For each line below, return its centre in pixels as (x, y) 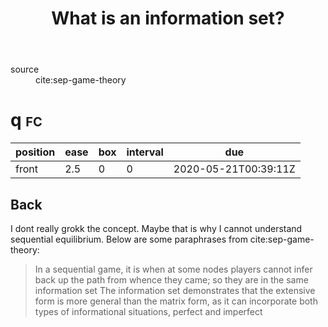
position (35, 152)
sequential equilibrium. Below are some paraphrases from (129, 239)
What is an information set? (168, 18)
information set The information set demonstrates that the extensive (175, 290)
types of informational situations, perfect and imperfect (148, 311)
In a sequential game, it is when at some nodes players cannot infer (173, 269)
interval (145, 152)
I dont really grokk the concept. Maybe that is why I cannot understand (156, 228)
